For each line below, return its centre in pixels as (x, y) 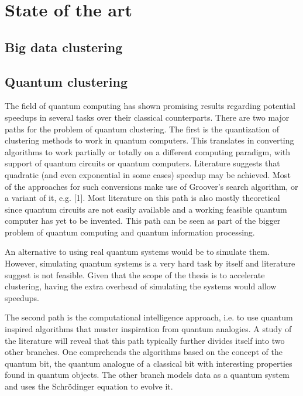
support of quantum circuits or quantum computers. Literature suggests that (142, 163)
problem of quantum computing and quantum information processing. (130, 232)
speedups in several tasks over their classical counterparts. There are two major (147, 117)
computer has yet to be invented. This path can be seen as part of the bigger (143, 221)
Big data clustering (64, 47)
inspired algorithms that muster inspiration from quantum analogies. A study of (148, 329)
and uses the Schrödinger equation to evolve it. (89, 386)
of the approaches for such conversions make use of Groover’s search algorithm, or (151, 186)
